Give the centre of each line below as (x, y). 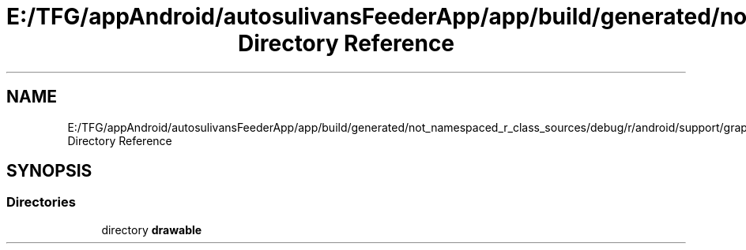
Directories (41, 202)
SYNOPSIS (49, 171)
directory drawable (152, 229)
